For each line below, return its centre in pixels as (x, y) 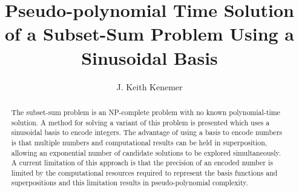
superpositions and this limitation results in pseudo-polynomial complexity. (130, 183)
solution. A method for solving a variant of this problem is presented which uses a (140, 122)
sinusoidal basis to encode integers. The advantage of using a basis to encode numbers (146, 132)
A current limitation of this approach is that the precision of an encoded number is (142, 163)
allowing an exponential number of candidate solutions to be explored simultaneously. (146, 152)
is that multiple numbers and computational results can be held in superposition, (139, 142)
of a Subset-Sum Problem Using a (149, 34)
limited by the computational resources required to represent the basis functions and (144, 172)
